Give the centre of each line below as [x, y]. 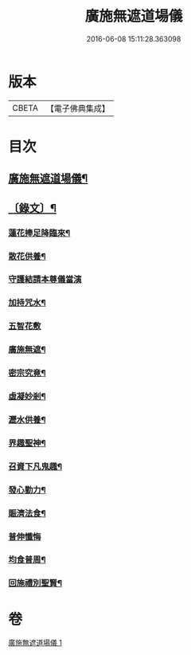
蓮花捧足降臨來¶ [39, 233]
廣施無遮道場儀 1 [35, 643]
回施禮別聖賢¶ [35, 583]
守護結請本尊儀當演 [45, 280]
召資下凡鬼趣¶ [35, 466]
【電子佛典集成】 [78, 108]
